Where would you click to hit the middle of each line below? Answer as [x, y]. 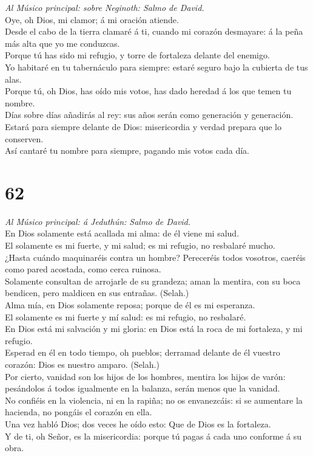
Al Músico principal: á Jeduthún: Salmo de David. [98, 221]
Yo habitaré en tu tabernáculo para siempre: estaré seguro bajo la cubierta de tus [156, 67]
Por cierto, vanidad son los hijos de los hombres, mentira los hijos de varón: [145, 376]
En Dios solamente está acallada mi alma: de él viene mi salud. [122, 233]
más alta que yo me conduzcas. [62, 43]
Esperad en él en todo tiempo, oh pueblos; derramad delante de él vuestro [143, 352]
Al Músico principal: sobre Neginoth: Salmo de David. [105, 7]
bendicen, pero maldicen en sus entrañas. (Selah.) [97, 293]
